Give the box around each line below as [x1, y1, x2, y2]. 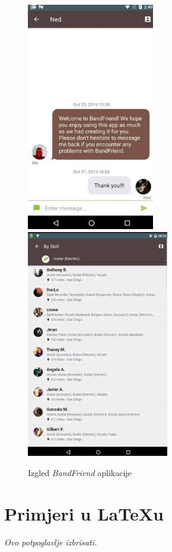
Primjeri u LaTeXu [4, 501, 164, 525]
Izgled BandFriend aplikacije [28, 467, 132, 479]
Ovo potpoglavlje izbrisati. [4, 535, 97, 548]
